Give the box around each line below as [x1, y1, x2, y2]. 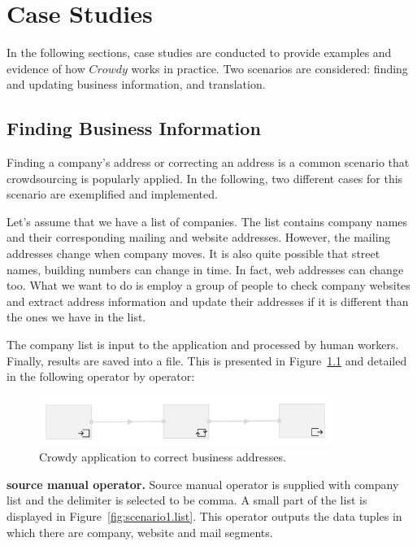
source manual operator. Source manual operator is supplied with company [7, 475, 399, 492]
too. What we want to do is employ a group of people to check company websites [7, 277, 410, 294]
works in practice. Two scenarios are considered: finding [131, 59, 408, 76]
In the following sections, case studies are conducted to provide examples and [7, 44, 392, 61]
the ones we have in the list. [7, 308, 146, 325]
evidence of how [7, 59, 85, 76]
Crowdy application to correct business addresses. [39, 448, 286, 465]
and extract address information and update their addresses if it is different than [7, 292, 409, 309]
